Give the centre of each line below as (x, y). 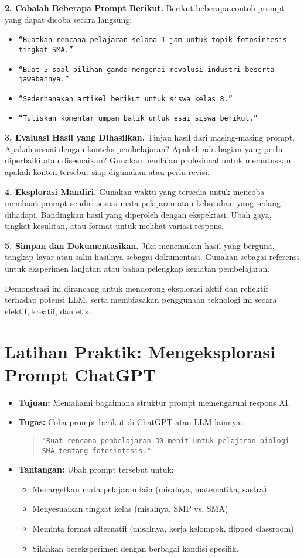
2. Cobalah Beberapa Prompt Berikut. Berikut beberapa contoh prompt (145, 8)
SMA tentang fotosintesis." (96, 451)
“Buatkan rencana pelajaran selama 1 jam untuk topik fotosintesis (153, 40)
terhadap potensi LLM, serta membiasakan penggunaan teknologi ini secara (141, 299)
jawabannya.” (44, 79)
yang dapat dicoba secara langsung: (69, 19)
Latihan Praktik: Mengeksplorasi (140, 351)
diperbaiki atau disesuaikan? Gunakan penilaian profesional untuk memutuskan (148, 160)
